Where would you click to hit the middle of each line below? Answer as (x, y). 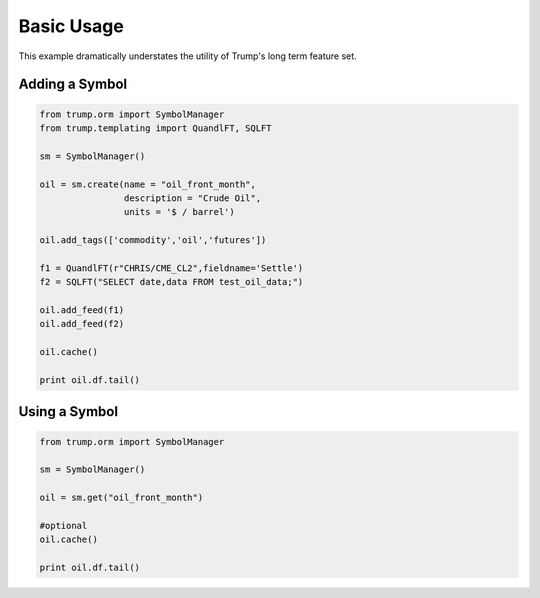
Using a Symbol (68, 411)
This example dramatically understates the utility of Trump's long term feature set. (187, 56)
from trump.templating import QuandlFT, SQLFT (155, 128)
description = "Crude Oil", (192, 198)
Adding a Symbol (73, 84)
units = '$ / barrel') (179, 212)
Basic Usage (71, 26)
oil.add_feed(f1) (82, 310)
